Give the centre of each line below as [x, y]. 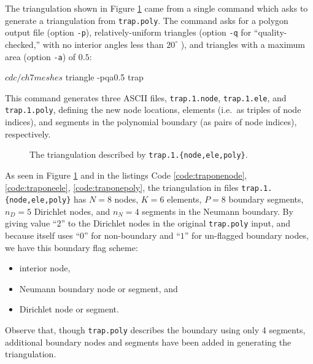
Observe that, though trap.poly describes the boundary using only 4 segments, [155, 330]
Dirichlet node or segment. [69, 309]
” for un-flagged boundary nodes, [246, 235]
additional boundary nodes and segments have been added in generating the [148, 342]
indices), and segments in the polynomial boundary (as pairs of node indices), [151, 122]
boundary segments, [266, 199]
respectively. [28, 134]
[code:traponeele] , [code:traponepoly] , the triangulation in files [122, 187]
